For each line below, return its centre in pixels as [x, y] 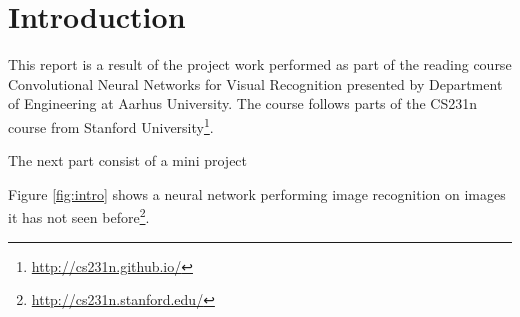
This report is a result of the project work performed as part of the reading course [260, 64]
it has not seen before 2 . [79, 215]
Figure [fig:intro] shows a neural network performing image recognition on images [257, 193]
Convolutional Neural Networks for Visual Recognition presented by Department [255, 83]
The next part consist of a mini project [128, 160]
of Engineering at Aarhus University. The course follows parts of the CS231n [243, 103]
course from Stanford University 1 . [111, 125]
